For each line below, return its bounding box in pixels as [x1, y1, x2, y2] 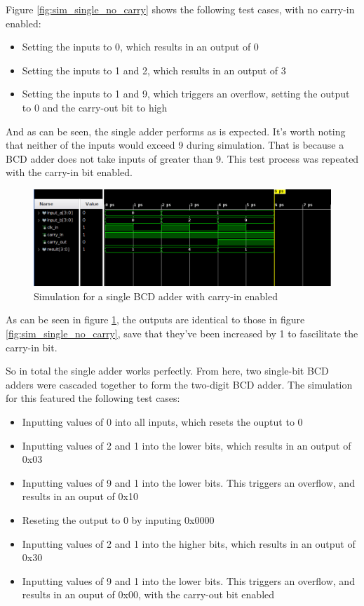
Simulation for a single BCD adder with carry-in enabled [34, 288, 278, 303]
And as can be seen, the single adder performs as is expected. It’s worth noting [6, 123, 346, 138]
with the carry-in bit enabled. [6, 165, 133, 180]
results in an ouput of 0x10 [22, 489, 138, 504]
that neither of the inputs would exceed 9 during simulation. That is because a [6, 137, 344, 152]
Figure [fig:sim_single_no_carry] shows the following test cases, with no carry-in [6, 2, 355, 16]
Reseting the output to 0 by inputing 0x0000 [22, 512, 215, 527]
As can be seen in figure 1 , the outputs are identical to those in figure [6, 312, 305, 327]
